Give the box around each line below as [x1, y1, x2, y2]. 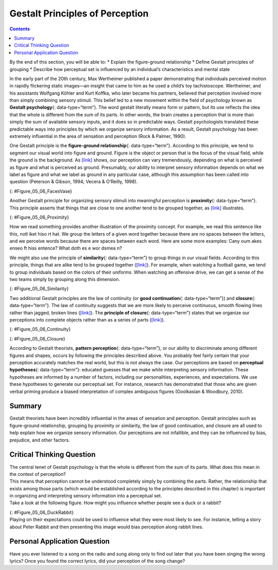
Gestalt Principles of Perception [9, 8, 149, 19]
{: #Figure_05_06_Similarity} [9, 286, 69, 292]
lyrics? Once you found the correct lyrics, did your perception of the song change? [9, 558, 185, 564]
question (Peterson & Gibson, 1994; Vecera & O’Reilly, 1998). [9, 179, 138, 185]
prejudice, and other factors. [9, 437, 71, 443]
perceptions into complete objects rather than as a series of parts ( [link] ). [9, 317, 165, 323]
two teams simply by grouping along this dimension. [9, 276, 120, 282]
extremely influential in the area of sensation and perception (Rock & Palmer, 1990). [9, 133, 186, 139]
